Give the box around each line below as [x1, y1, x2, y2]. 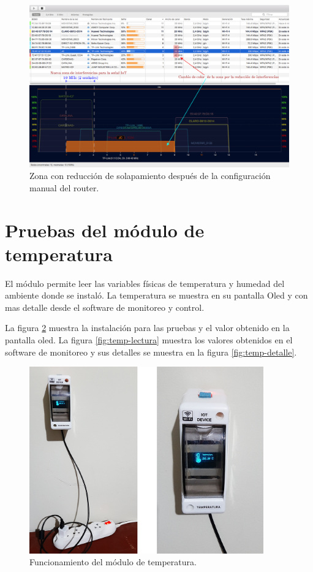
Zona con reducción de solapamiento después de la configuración [29, 169, 271, 182]
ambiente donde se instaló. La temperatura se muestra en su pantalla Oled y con [5, 289, 308, 302]
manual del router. [29, 181, 99, 194]
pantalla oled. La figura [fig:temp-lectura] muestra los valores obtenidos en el [5, 334, 293, 346]
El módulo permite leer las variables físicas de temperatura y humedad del [5, 276, 285, 289]
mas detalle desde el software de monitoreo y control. [5, 300, 205, 313]
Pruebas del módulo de [5, 217, 205, 242]
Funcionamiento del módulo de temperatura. [29, 555, 197, 568]
